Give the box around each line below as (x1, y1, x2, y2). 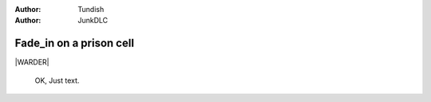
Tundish (77, 5, 105, 14)
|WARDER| (14, 57, 49, 67)
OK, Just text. (34, 76, 80, 85)
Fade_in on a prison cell (14, 37, 135, 50)
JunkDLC (77, 16, 109, 25)
